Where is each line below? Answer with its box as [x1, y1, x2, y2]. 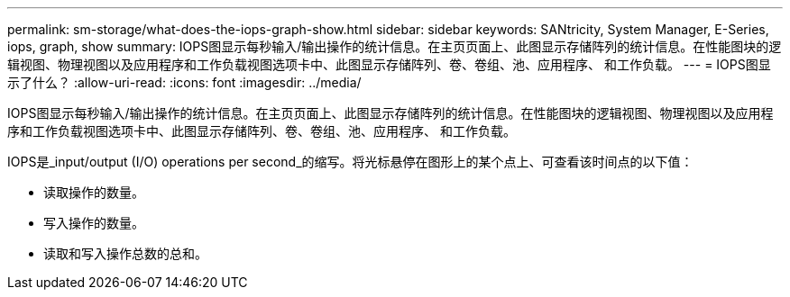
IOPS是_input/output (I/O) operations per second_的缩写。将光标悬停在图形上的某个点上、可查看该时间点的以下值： [7, 154, 694, 169]
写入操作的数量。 [43, 215, 144, 230]
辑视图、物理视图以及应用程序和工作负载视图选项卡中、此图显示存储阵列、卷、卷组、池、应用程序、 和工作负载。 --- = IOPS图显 [7, 57, 771, 72]
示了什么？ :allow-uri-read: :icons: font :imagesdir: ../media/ [7, 75, 362, 90]
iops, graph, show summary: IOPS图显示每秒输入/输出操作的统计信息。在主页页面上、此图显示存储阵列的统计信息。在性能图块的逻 [7, 39, 782, 54]
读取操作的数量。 [43, 184, 144, 200]
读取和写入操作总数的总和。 [43, 246, 207, 261]
